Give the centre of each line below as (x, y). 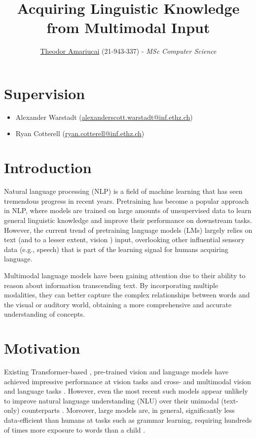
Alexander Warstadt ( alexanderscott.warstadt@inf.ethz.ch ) (104, 117)
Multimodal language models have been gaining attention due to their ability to (125, 275)
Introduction (48, 167)
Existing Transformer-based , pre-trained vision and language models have (116, 371)
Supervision (45, 93)
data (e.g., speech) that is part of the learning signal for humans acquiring (116, 249)
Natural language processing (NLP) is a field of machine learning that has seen (123, 191)
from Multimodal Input (128, 27)
